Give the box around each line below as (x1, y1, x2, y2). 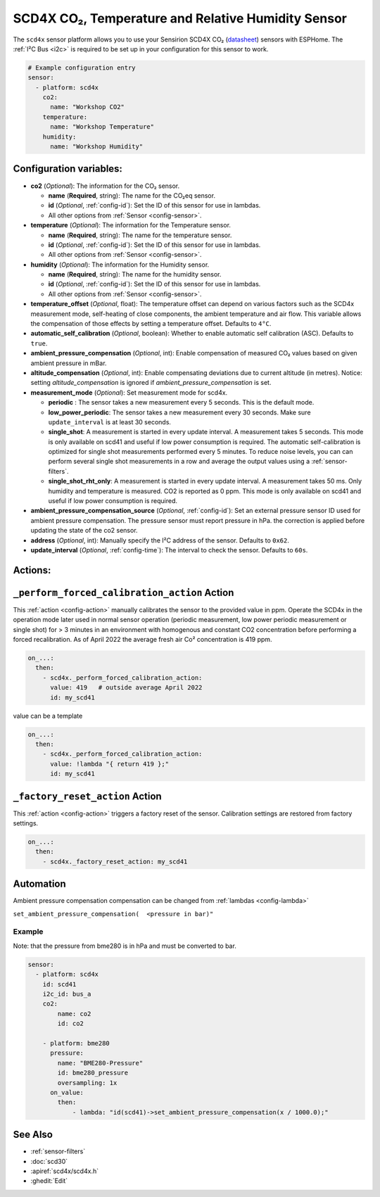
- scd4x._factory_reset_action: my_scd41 (42, 857, 188, 866)
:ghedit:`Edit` (30, 1177, 68, 1185)
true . (30, 338, 48, 348)
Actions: (13, 564, 51, 576)
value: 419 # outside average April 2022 (50, 683, 203, 692)
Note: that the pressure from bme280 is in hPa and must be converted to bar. (13, 942, 237, 950)
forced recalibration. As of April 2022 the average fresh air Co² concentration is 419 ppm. (13, 635, 272, 644)
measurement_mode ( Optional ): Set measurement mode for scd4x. (30, 388, 228, 397)
